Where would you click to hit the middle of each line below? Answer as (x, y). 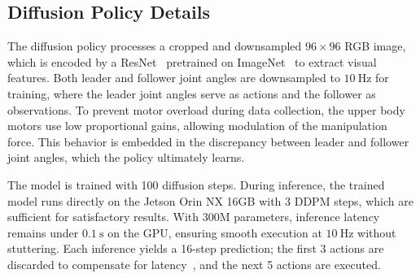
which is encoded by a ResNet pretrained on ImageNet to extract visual (192, 61)
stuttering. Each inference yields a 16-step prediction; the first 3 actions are (196, 248)
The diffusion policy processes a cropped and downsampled (155, 46)
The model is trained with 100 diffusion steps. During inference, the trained (196, 184)
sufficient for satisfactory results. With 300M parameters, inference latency (194, 217)
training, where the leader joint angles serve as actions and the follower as (192, 93)
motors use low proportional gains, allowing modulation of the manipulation (197, 126)
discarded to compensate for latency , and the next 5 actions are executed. (194, 264)
